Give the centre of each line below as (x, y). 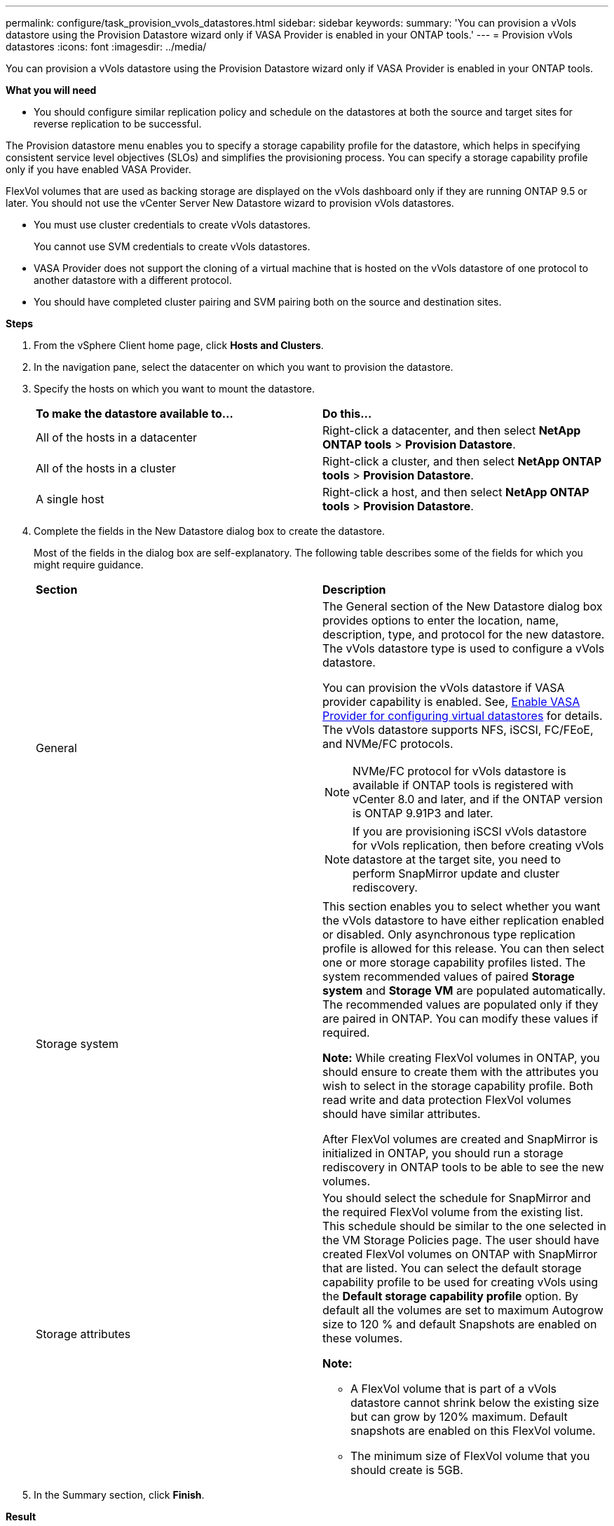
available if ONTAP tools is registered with (463, 785)
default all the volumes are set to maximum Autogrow (463, 1310)
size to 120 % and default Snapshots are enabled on (460, 1324)
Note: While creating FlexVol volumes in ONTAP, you (461, 1058)
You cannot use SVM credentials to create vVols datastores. (172, 246)
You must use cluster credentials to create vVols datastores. (172, 225)
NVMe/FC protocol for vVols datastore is (459, 771)
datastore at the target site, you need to (457, 859)
